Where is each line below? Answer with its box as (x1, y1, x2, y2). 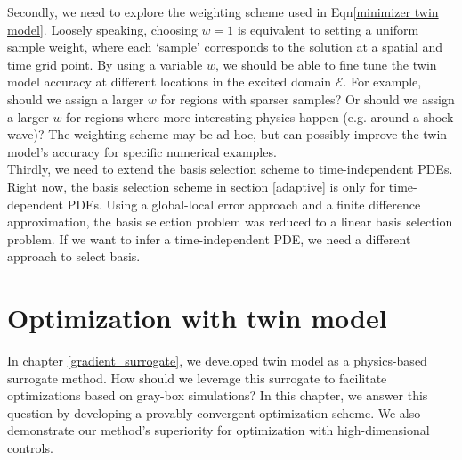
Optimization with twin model (7, 300, 387, 336)
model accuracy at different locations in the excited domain (7, 72, 332, 91)
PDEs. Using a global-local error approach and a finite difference (67, 194, 421, 213)
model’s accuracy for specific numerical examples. (7, 142, 277, 160)
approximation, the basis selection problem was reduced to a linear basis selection (7, 212, 453, 231)
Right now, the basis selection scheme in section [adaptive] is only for (7, 177, 385, 195)
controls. (7, 439, 53, 456)
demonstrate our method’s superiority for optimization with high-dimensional (7, 421, 430, 439)
